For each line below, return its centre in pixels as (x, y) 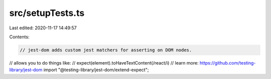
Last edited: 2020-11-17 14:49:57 (43, 28)
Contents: (19, 37)
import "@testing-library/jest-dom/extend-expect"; (96, 70)
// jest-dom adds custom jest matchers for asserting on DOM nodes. (106, 50)
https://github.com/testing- (228, 63)
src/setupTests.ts (47, 13)
